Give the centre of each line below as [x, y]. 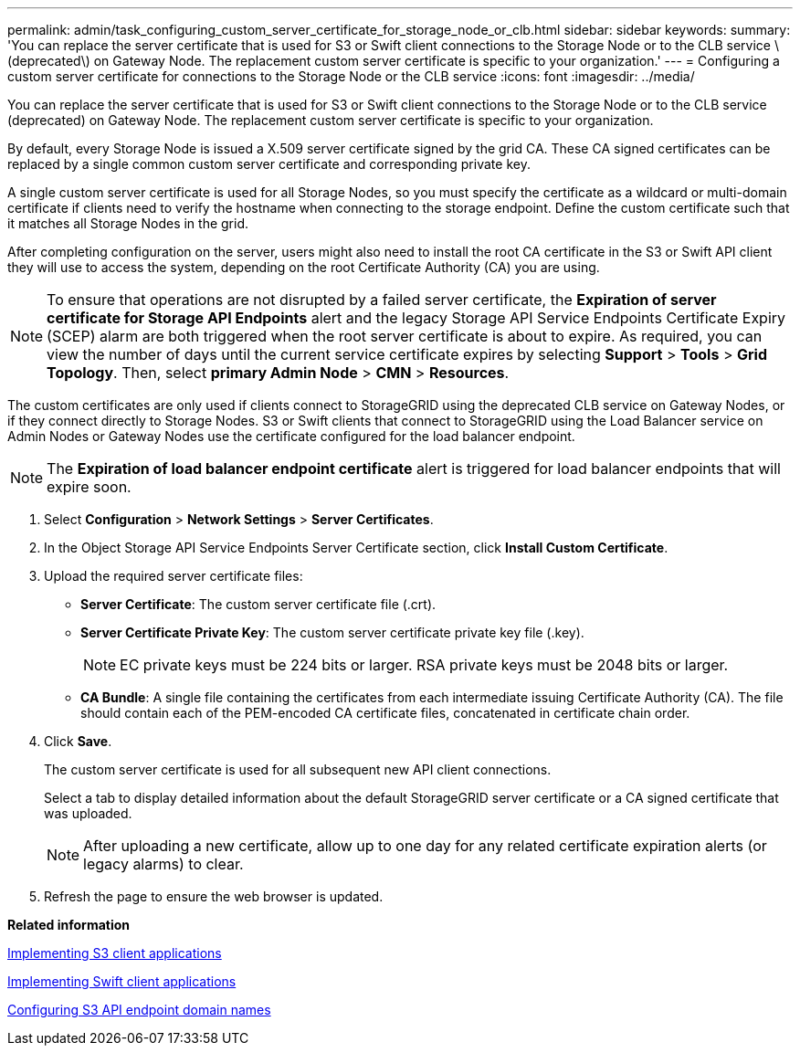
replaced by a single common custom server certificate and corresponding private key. [269, 164]
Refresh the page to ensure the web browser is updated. [214, 896]
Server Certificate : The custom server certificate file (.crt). [258, 604]
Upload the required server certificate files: [174, 576]
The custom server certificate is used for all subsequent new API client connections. [298, 769]
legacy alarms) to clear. [163, 864]
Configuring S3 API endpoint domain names [139, 1010]
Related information [69, 925]
